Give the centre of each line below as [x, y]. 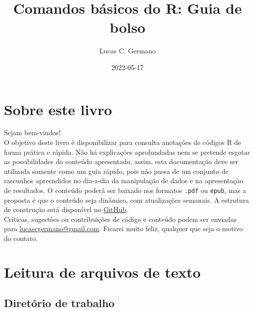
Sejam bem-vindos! [32, 132]
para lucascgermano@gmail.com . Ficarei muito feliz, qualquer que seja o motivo [124, 228]
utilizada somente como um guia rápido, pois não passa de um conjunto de [116, 171]
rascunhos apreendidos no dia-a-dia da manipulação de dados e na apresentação [124, 180]
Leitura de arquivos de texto [102, 272]
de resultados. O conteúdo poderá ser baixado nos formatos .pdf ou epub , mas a [125, 190]
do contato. [21, 238]
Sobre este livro [58, 109]
